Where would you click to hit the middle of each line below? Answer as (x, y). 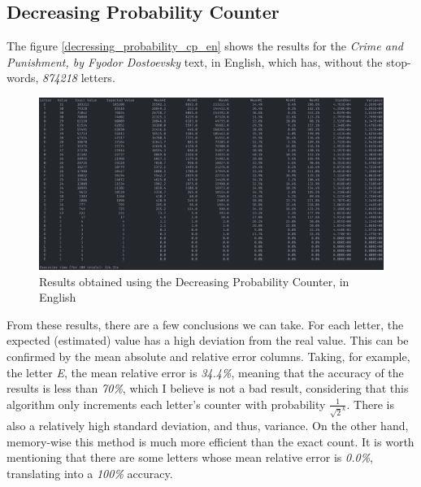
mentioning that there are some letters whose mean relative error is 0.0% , (190, 457)
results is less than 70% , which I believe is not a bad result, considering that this (208, 388)
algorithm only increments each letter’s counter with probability (166, 404)
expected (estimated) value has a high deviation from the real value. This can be (208, 340)
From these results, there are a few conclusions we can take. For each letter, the (205, 324)
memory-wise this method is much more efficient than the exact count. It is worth (210, 441)
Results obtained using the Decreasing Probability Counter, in (194, 281)
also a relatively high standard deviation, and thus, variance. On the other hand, (208, 425)
